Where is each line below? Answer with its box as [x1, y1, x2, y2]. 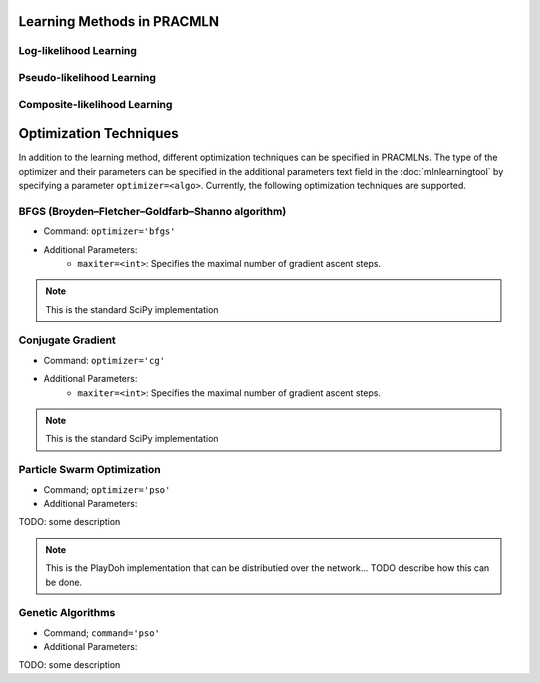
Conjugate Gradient [18, 333, 117, 347]
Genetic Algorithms [18, 606, 116, 620]
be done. [45, 576, 83, 588]
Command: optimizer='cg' [43, 354, 165, 366]
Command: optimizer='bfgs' [43, 225, 176, 237]
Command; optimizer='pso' [43, 483, 171, 495]
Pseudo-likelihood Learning [18, 70, 157, 84]
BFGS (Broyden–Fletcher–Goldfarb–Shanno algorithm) [18, 204, 287, 218]
